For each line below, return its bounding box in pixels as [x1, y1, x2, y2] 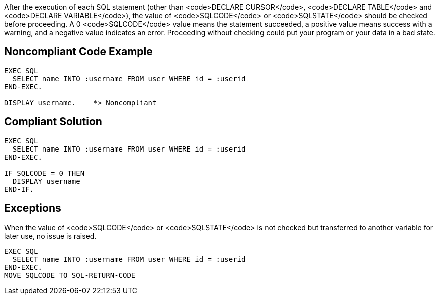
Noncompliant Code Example [4, 45, 153, 58]
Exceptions [4, 202, 61, 215]
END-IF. [4, 185, 34, 193]
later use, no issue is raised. [4, 231, 97, 240]
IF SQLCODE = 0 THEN [4, 169, 85, 177]
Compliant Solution [4, 115, 102, 128]
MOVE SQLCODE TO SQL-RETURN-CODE [4, 271, 136, 279]
